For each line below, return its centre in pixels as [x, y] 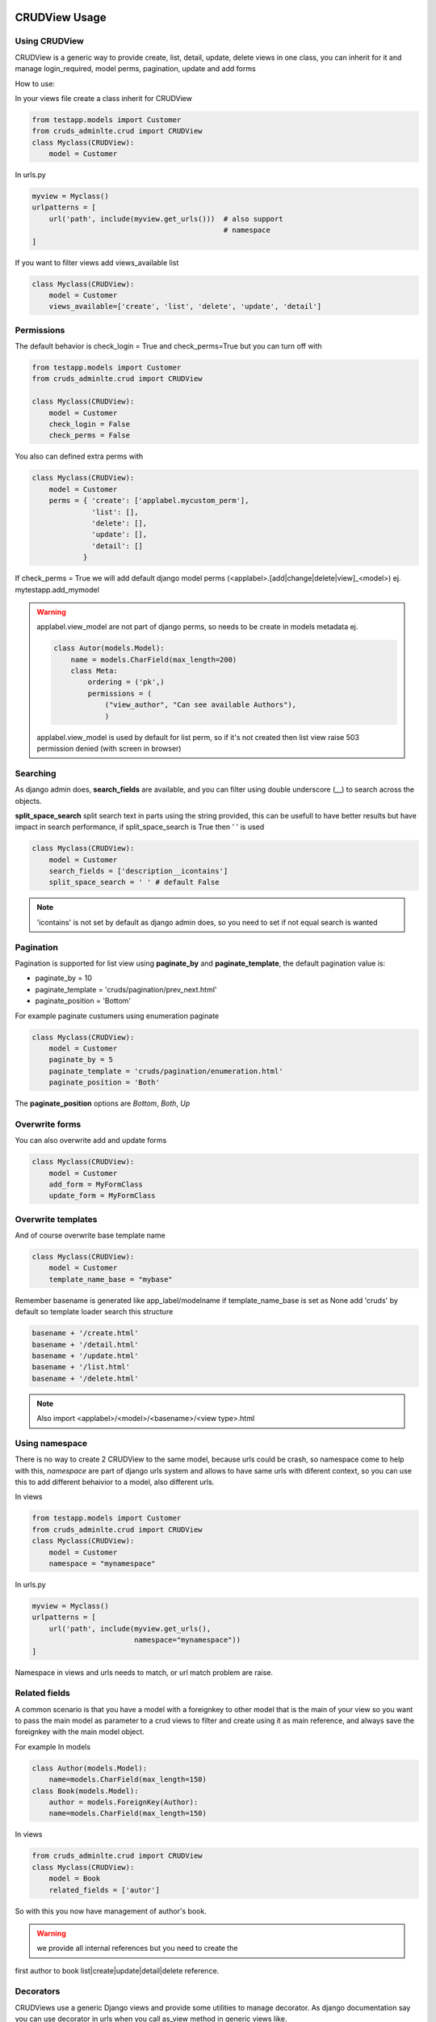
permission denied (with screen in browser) [109, 749]
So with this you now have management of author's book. [111, 1911]
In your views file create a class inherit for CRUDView [104, 98]
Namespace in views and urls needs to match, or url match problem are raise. [144, 1672]
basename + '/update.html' [85, 1356]
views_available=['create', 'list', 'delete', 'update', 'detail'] [185, 307]
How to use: [35, 83]
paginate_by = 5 [81, 1060]
